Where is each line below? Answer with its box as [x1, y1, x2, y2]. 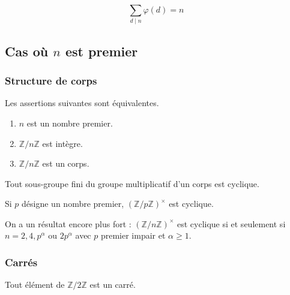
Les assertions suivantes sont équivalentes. [5, 97, 159, 109]
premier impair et [100, 229, 166, 242]
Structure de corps [5, 73, 97, 88]
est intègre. [42, 137, 83, 149]
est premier [65, 41, 138, 60]
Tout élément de [5, 278, 65, 291]
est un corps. [42, 157, 89, 170]
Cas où [5, 41, 49, 60]
